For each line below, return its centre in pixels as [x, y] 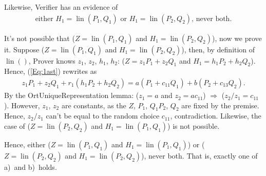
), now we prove [237, 38]
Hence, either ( [27, 144]
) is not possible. [194, 126]
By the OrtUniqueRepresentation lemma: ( [72, 95]
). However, [22, 105]
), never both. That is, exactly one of [199, 156]
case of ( [17, 126]
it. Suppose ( [24, 49]
